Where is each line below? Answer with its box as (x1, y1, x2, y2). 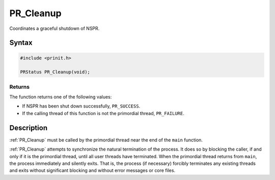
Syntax (9, 39, 33, 47)
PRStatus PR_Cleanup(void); (20, 69, 90, 75)
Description (9, 123, 48, 132)
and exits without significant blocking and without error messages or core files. (9, 167, 176, 173)
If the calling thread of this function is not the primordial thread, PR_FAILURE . (22, 110, 184, 116)
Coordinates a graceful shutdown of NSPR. (9, 25, 100, 31)
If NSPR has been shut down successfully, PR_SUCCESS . (22, 103, 141, 109)
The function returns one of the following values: (9, 94, 112, 100)
